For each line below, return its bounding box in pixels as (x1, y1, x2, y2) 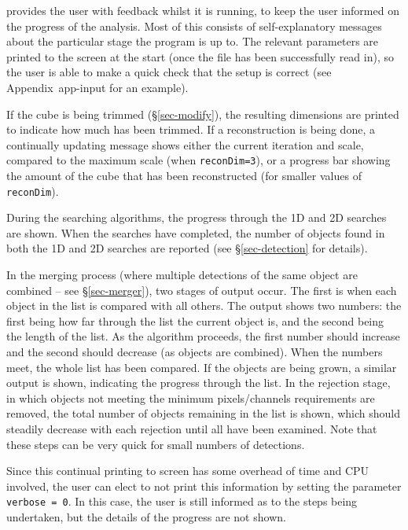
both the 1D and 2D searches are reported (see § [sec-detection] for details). (6, 240, 368, 256)
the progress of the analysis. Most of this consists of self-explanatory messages (6, 17, 382, 34)
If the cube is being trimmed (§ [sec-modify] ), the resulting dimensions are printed (6, 105, 399, 122)
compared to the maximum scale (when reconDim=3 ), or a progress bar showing (6, 152, 391, 168)
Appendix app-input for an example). (6, 79, 189, 95)
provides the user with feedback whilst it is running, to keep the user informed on (6, 2, 399, 18)
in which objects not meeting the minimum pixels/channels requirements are (6, 389, 375, 406)
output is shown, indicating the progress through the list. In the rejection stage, (6, 374, 391, 391)
